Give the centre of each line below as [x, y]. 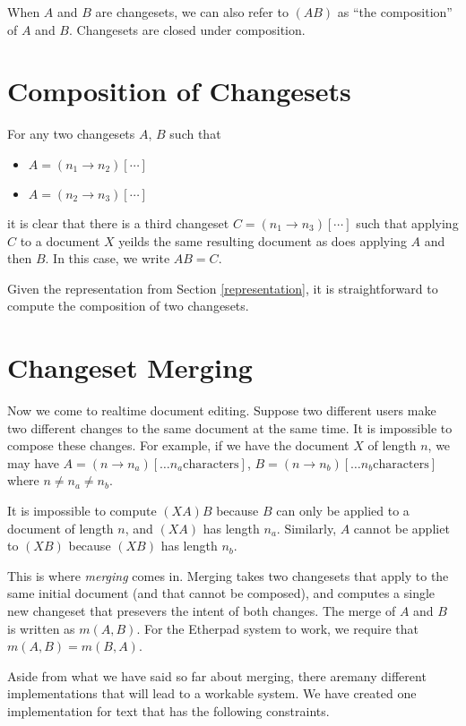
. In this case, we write [108, 258]
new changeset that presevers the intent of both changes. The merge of [202, 610]
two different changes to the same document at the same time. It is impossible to [230, 427]
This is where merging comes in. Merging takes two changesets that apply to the [228, 575]
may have [33, 462]
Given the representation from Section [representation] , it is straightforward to [223, 288]
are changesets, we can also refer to [192, 12]
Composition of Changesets [179, 91]
